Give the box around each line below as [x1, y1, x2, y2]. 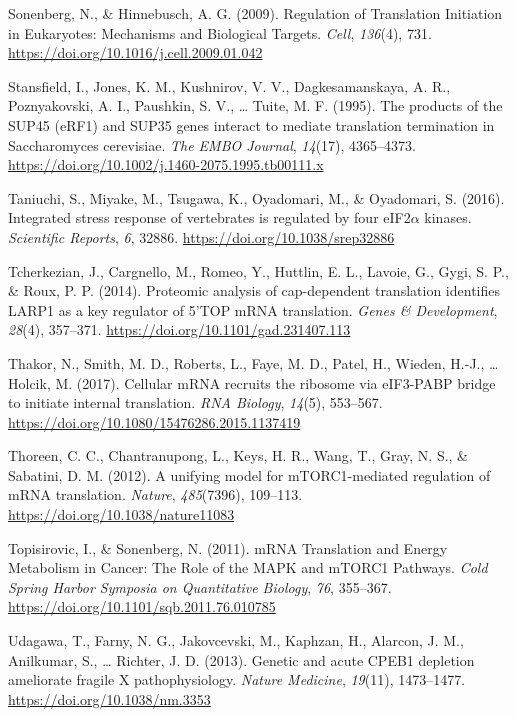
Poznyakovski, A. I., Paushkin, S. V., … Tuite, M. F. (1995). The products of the [8, 95, 503, 116]
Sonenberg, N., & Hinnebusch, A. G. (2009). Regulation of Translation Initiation [8, 3, 503, 23]
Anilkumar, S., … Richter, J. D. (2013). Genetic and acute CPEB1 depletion [8, 649, 475, 670]
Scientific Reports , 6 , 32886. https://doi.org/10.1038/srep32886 [8, 226, 395, 247]
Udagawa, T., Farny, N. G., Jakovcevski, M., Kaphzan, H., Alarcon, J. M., [8, 630, 464, 651]
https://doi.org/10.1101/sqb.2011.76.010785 [8, 596, 276, 617]
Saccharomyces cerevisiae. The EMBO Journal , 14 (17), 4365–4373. [8, 134, 417, 155]
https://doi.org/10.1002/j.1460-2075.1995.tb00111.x [8, 154, 324, 175]
